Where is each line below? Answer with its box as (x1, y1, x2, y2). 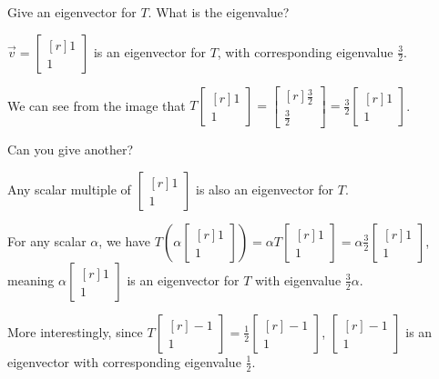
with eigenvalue (255, 270, 342, 289)
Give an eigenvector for (7, 3, 137, 21)
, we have (98, 231, 151, 250)
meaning (7, 270, 55, 289)
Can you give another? (7, 140, 134, 159)
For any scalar (7, 231, 87, 250)
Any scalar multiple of (7, 179, 131, 198)
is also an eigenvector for (196, 179, 334, 198)
